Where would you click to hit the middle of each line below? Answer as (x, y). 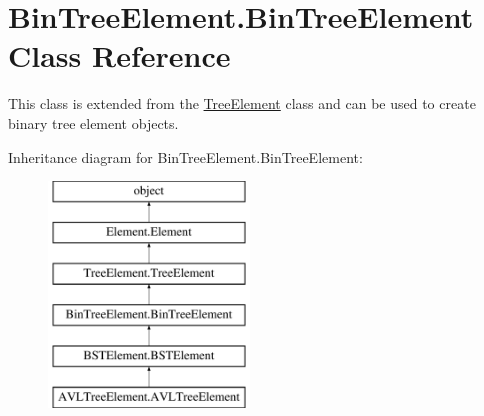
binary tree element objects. (93, 122)
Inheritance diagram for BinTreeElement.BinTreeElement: (185, 156)
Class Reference (119, 55)
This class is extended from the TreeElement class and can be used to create (242, 103)
